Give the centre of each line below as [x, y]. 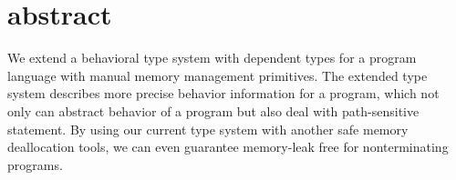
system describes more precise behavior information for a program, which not [223, 93]
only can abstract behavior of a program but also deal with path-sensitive [213, 110]
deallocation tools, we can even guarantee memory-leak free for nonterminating [228, 147]
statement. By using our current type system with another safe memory [208, 129]
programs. [35, 164]
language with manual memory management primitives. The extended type [218, 75]
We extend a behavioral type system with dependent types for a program [212, 58]
